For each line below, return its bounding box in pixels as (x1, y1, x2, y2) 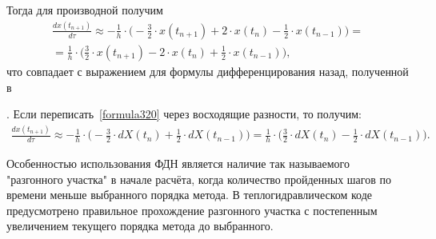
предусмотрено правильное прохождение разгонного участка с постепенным (6, 201, 378, 218)
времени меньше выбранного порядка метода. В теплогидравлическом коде (6, 186, 373, 203)
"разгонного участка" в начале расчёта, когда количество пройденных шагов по (6, 170, 391, 187)
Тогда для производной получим (6, 2, 163, 18)
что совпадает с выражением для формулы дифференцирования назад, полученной (6, 62, 409, 79)
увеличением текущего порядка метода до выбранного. (6, 217, 274, 234)
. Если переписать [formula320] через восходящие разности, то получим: (6, 106, 362, 122)
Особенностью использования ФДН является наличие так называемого (6, 154, 350, 171)
